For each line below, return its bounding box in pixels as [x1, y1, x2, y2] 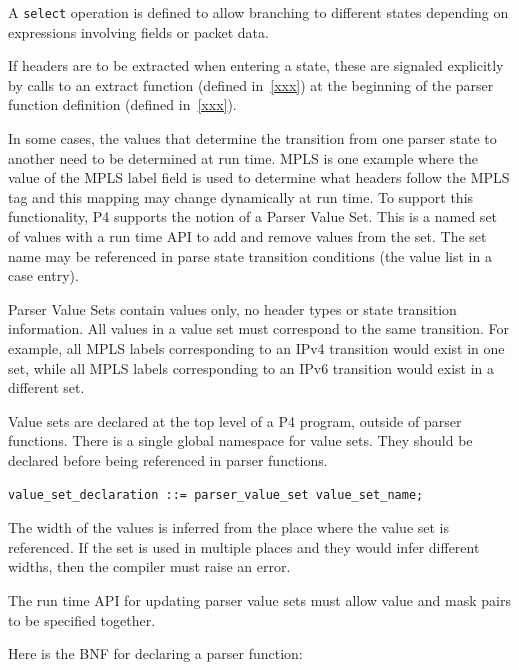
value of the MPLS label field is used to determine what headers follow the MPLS [8, 167, 510, 188]
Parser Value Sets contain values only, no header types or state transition [8, 298, 457, 319]
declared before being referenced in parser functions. [8, 449, 328, 470]
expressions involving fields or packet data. [8, 21, 269, 42]
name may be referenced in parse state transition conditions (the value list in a [8, 245, 492, 266]
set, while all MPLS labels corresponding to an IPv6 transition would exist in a [8, 357, 495, 378]
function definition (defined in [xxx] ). [8, 94, 237, 115]
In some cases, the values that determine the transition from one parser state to [8, 128, 497, 149]
